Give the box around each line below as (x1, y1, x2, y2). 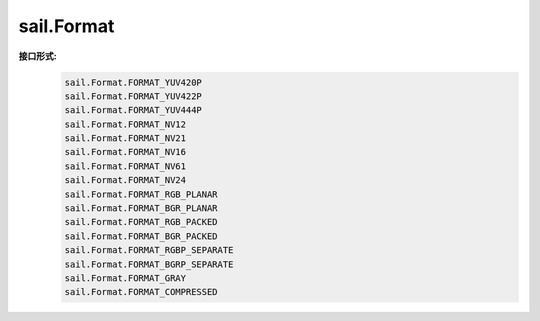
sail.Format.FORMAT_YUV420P (64, 76, 202, 88)
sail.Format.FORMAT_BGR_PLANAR (64, 203, 219, 214)
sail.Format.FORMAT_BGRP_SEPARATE (64, 258, 234, 270)
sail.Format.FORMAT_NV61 (64, 160, 187, 172)
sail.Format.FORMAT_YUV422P (64, 90, 202, 102)
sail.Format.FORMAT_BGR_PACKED (64, 230, 219, 242)
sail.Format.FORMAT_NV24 (64, 175, 187, 186)
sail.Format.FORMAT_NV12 (64, 118, 187, 130)
